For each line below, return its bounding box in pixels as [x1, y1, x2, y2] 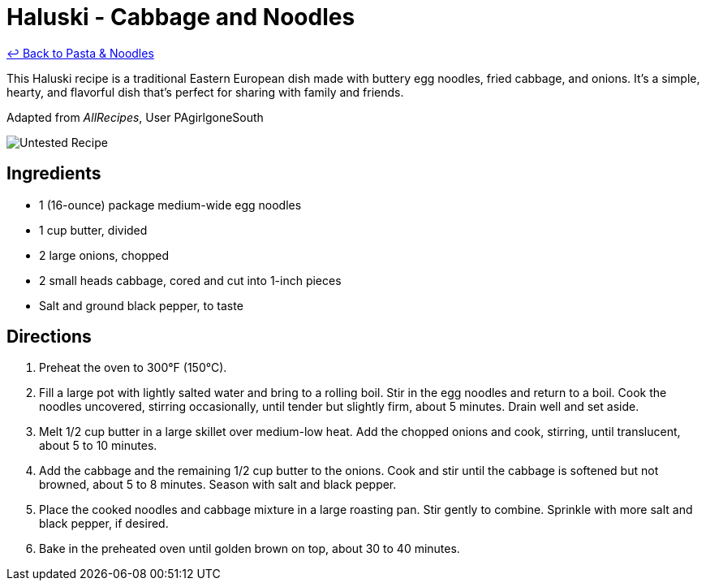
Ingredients [6, 163, 101, 184]
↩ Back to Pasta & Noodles [6, 45, 154, 60]
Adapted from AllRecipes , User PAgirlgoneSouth [6, 110, 264, 124]
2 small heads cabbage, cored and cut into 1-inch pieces [39, 273, 342, 287]
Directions [6, 326, 92, 347]
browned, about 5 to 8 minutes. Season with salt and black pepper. [39, 477, 397, 492]
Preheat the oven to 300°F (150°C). [39, 360, 227, 375]
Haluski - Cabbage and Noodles [6, 3, 355, 31]
